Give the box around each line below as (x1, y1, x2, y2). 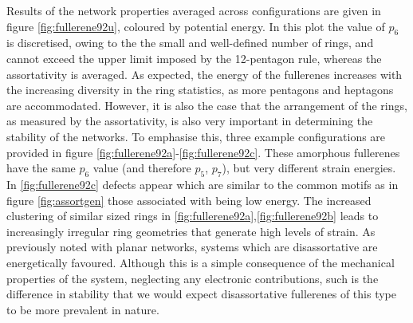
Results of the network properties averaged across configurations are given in (6, 2, 381, 18)
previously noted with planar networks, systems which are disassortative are (6, 238, 378, 255)
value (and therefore (92, 160, 191, 176)
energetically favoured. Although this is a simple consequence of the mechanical (6, 254, 395, 270)
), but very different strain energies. (222, 160, 396, 176)
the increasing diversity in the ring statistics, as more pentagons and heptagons (6, 81, 394, 98)
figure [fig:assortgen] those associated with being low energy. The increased (6, 191, 372, 208)
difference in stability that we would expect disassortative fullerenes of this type (6, 286, 397, 302)
